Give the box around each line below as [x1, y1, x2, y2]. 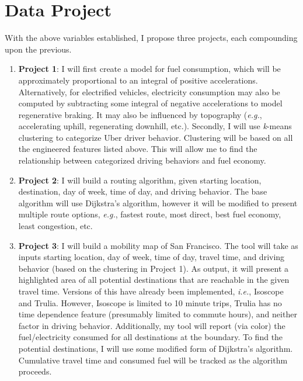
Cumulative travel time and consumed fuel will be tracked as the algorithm [18, 354, 288, 366]
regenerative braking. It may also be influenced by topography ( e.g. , [18, 108, 262, 120]
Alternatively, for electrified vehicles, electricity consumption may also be [18, 85, 280, 98]
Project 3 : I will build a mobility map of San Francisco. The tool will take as [18, 239, 298, 251]
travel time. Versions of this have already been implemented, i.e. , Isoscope [18, 285, 284, 297]
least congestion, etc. [18, 220, 93, 232]
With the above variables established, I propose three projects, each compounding [5, 32, 298, 44]
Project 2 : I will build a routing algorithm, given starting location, [18, 174, 262, 186]
